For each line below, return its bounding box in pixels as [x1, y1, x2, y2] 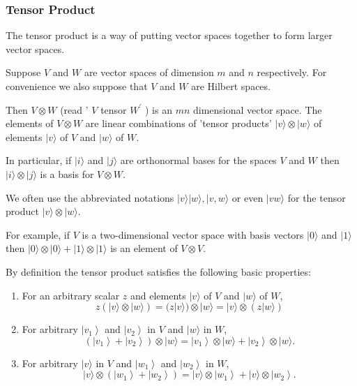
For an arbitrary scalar [22, 288, 120, 302]
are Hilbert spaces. [191, 79, 271, 93]
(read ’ [60, 102, 89, 117]
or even [231, 190, 264, 205]
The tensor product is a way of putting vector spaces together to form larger [6, 28, 333, 43]
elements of [6, 116, 54, 131]
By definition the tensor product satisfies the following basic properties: [6, 264, 311, 279]
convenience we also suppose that [6, 79, 148, 93]
